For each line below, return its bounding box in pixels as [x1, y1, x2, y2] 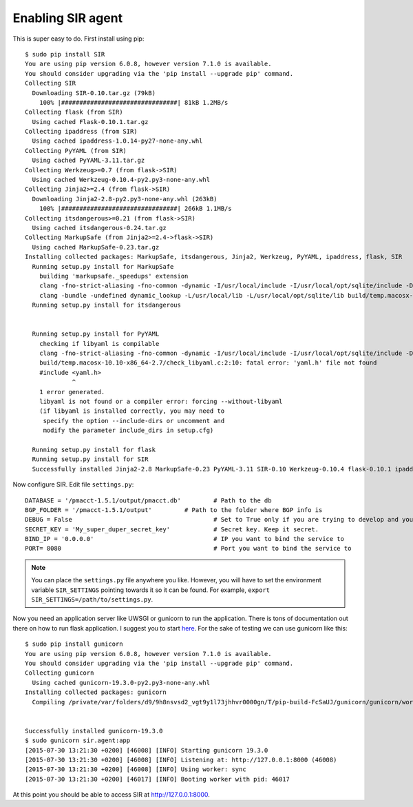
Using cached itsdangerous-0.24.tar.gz [32, 224, 167, 232]
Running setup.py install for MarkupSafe [32, 263, 174, 270]
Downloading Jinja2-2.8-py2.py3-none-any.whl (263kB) [32, 195, 218, 203]
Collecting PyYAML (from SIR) [25, 147, 127, 154]
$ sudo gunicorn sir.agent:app [25, 737, 131, 744]
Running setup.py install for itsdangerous [32, 301, 182, 309]
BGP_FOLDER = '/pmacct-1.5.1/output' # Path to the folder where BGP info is [25, 506, 323, 513]
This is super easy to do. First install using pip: [12, 34, 145, 43]
